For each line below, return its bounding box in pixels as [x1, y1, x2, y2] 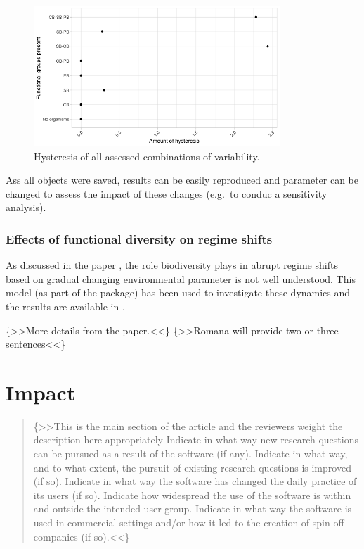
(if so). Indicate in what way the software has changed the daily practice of [33, 474, 357, 488]
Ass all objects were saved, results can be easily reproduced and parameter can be [6, 172, 358, 187]
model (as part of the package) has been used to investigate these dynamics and [6, 285, 351, 300]
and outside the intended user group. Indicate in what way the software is [33, 501, 352, 516]
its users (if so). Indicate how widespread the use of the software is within [33, 487, 351, 502]
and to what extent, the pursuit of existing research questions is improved [33, 460, 351, 474]
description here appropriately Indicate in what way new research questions [33, 432, 358, 447]
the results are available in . [6, 298, 125, 313]
